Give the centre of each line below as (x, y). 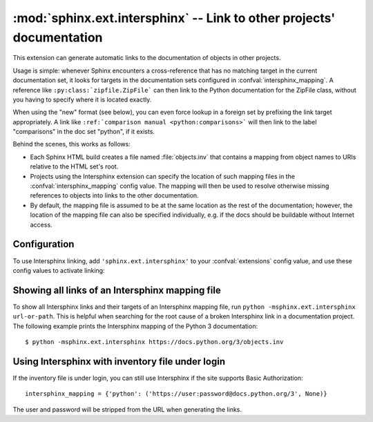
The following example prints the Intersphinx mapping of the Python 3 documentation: (135, 326)
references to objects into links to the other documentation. (115, 195)
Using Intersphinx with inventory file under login (119, 362)
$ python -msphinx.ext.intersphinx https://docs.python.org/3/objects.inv (154, 342)
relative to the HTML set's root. (74, 166)
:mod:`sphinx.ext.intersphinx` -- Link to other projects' (174, 18)
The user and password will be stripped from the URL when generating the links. (127, 409)
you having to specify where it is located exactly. (82, 99)
